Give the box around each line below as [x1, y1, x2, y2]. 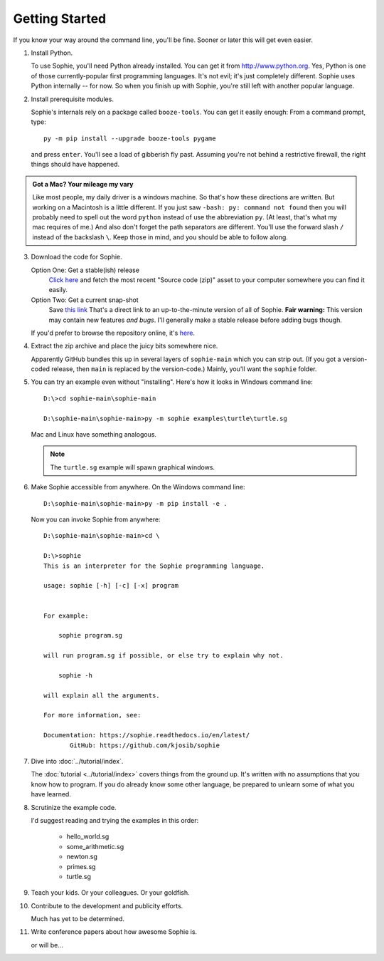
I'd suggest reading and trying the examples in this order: [31, 816, 199, 824]
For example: [43, 611, 89, 620]
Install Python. [31, 48, 73, 57]
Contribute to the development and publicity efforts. [31, 901, 183, 910]
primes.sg [66, 862, 96, 871]
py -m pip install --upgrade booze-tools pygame [43, 134, 216, 142]
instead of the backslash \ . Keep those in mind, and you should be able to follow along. [32, 232, 288, 241]
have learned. [31, 790, 71, 799]
